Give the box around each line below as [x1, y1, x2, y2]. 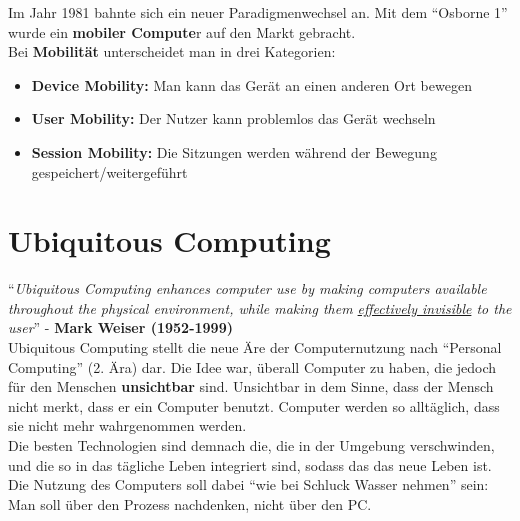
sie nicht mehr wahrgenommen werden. [8, 415, 247, 436]
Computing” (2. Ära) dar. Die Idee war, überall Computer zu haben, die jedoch [8, 356, 497, 377]
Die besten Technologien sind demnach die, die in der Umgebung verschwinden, [8, 435, 495, 456]
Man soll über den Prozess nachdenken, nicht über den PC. [8, 493, 372, 514]
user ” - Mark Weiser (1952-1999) [8, 317, 233, 338]
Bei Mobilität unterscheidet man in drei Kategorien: [8, 41, 336, 62]
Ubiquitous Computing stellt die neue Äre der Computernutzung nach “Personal [8, 337, 502, 358]
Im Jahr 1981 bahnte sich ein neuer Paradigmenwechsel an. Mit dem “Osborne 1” [8, 2, 508, 22]
